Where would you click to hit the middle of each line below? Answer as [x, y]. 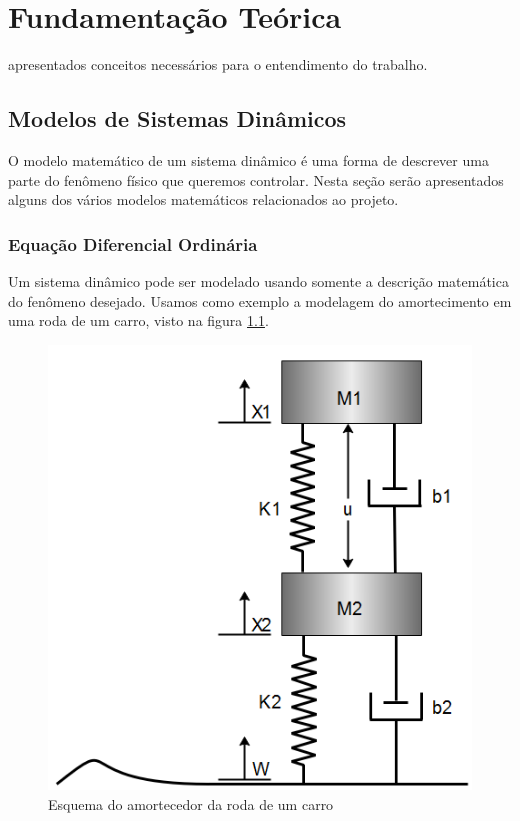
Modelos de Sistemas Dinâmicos [177, 118]
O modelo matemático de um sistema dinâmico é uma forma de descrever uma [248, 159]
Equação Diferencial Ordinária [133, 243]
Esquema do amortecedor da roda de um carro [191, 804]
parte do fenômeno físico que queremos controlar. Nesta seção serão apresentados [256, 179]
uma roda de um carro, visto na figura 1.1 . [138, 320]
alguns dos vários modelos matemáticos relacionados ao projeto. [203, 199]
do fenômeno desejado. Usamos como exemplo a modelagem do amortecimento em [260, 300]
